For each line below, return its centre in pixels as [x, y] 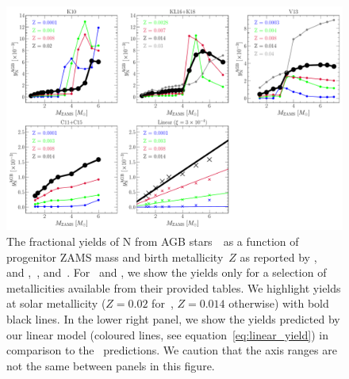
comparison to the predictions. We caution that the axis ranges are [172, 350]
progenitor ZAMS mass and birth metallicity [115, 256]
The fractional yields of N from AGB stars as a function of [153, 241]
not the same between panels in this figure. [111, 365]
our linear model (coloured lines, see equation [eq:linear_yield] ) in [167, 334]
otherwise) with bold [279, 303]
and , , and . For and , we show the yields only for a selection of [167, 272]
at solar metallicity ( [56, 303]
